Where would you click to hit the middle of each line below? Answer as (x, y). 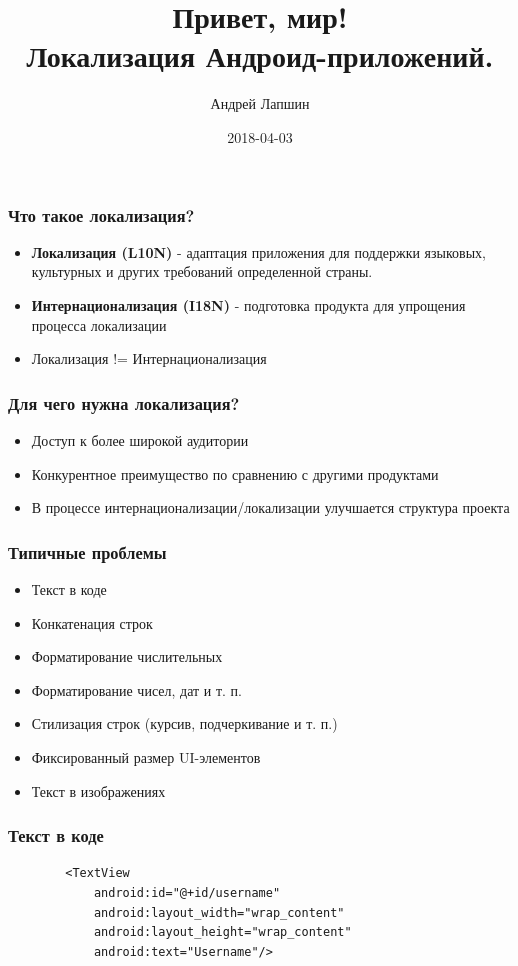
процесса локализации (99, 324)
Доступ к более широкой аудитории (140, 439)
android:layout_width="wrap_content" (219, 912)
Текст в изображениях (98, 790)
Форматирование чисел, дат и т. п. (137, 689)
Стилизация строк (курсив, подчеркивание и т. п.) (184, 723)
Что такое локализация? (101, 214)
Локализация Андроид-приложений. (260, 55)
